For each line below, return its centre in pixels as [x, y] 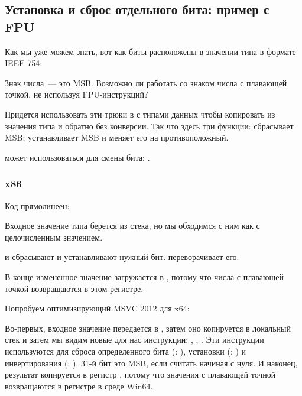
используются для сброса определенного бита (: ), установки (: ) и [126, 351]
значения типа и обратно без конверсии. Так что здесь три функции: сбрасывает [149, 126]
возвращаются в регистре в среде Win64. [79, 386]
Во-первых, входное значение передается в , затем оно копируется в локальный [148, 328]
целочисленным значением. [54, 237]
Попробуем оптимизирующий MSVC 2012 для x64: [97, 308]
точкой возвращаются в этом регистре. [74, 288]
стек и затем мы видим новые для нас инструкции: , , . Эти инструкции [134, 340]
